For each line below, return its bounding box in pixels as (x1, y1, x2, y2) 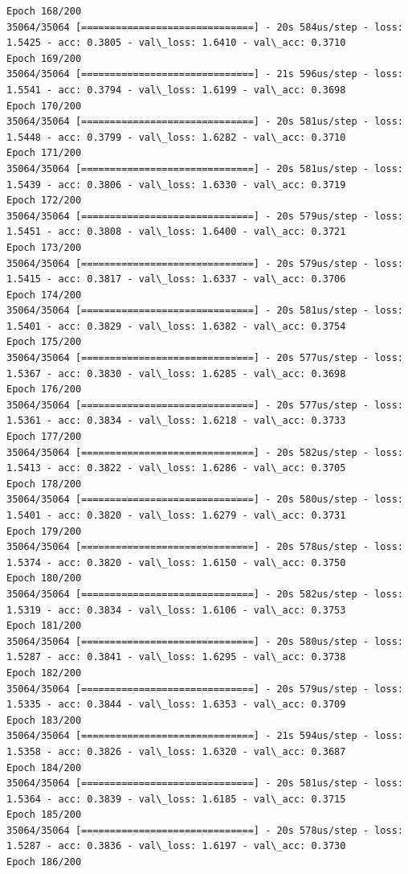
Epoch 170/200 (6, 100, 82, 112)
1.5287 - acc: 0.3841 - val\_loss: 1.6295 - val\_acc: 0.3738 (6, 651, 346, 663)
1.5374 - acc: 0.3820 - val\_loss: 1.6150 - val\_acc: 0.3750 (6, 556, 346, 568)
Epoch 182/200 (6, 667, 82, 679)
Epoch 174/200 (6, 289, 82, 301)
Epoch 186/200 (6, 856, 82, 868)
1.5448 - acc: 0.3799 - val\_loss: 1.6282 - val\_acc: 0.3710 (6, 131, 346, 143)
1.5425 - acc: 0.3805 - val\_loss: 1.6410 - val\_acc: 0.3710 (6, 37, 346, 49)
